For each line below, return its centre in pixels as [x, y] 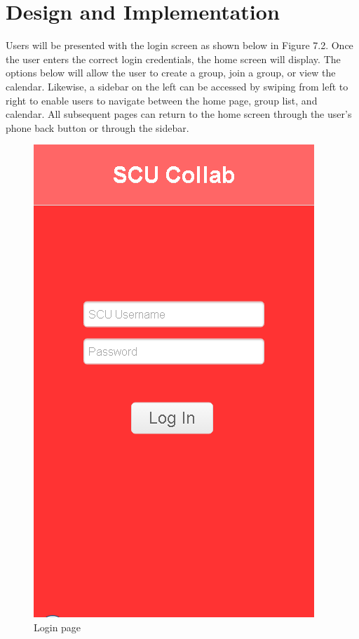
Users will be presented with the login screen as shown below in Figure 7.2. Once [179, 45]
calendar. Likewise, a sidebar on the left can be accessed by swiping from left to [177, 86]
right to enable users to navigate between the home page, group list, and [162, 100]
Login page [57, 627]
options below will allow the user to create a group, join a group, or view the [171, 73]
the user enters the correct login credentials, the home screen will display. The [173, 59]
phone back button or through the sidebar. [97, 127]
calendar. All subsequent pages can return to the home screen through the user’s [179, 114]
